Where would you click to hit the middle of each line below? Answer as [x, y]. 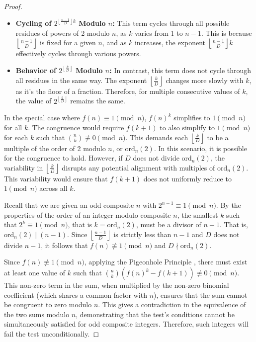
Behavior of [36, 70]
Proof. [13, 6]
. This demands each [157, 137]
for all [13, 128]
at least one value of [35, 272]
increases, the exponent [170, 43]
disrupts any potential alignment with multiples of [138, 167]
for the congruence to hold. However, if [63, 158]
